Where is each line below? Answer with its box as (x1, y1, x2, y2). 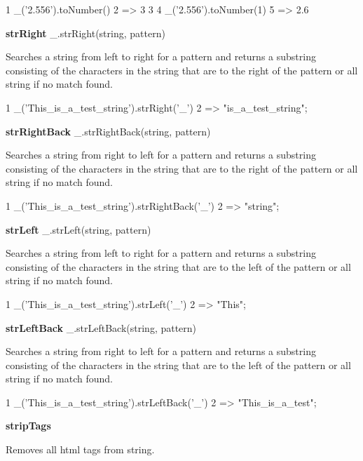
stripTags (6, 418, 51, 433)
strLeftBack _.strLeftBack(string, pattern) (6, 320, 197, 335)
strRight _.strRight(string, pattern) (6, 25, 165, 40)
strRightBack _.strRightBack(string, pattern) (6, 123, 211, 138)
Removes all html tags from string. (6, 442, 155, 457)
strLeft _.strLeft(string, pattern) (6, 222, 151, 236)
